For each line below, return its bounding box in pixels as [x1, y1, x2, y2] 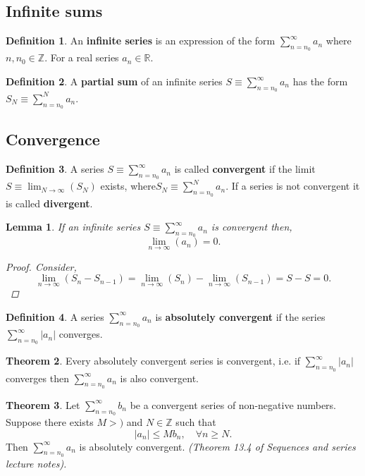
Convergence [6, 128, 100, 150]
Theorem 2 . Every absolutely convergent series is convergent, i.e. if [6, 353, 301, 368]
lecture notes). [6, 456, 67, 470]
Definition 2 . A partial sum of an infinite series [6, 74, 223, 88]
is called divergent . [6, 195, 93, 210]
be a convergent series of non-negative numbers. [130, 397, 337, 412]
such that [175, 414, 216, 429]
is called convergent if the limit [174, 161, 316, 176]
